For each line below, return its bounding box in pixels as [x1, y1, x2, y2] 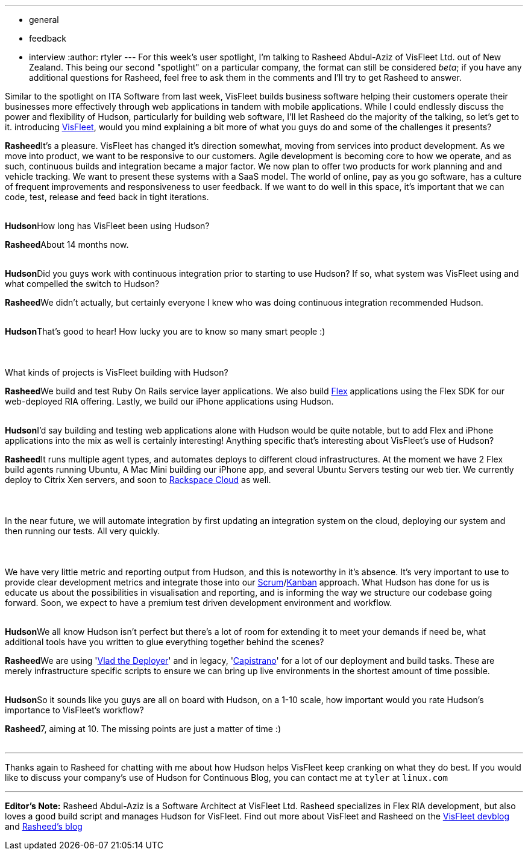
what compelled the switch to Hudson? [5, 279, 160, 289]
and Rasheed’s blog [5, 821, 83, 831]
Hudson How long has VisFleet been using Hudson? [5, 221, 210, 231]
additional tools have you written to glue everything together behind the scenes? [5, 637, 324, 647]
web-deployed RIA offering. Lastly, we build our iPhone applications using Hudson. [5, 396, 334, 406]
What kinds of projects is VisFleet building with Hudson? [5, 367, 228, 377]
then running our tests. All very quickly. [5, 526, 160, 536]
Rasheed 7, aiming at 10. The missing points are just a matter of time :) [5, 724, 281, 734]
